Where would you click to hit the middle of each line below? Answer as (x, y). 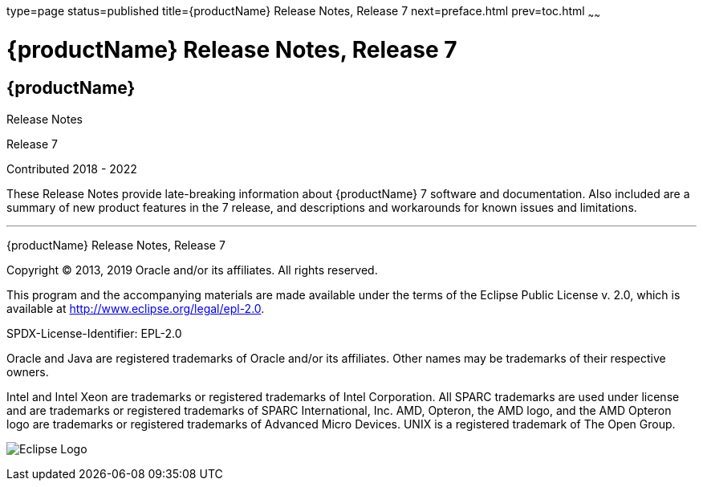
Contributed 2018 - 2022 (72, 168)
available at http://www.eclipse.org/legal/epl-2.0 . (136, 308)
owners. (28, 371)
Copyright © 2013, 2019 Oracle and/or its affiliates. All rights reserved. (192, 270)
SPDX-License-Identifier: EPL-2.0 (94, 333)
